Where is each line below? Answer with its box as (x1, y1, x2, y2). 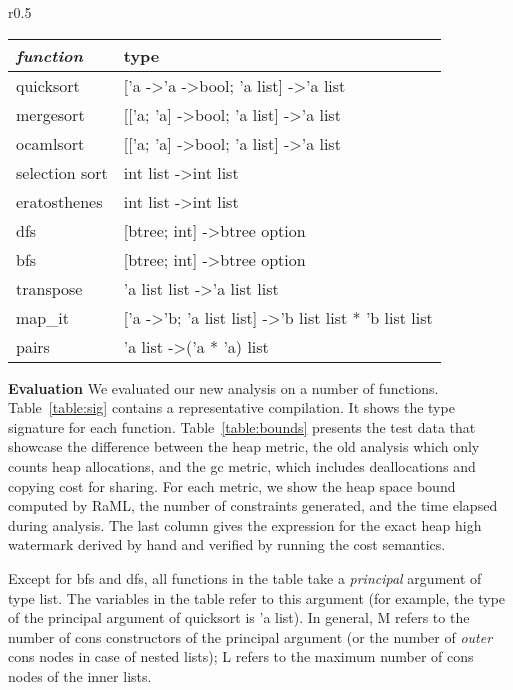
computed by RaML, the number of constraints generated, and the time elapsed (8, 495, 498, 516)
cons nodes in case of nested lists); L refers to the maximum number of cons (8, 646, 474, 667)
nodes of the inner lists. (8, 665, 152, 686)
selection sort (16, 160, 108, 184)
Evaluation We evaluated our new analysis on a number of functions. (8, 377, 439, 398)
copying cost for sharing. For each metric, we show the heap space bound (8, 475, 456, 496)
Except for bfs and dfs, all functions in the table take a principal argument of (8, 567, 482, 588)
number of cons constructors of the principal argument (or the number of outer (8, 626, 493, 647)
